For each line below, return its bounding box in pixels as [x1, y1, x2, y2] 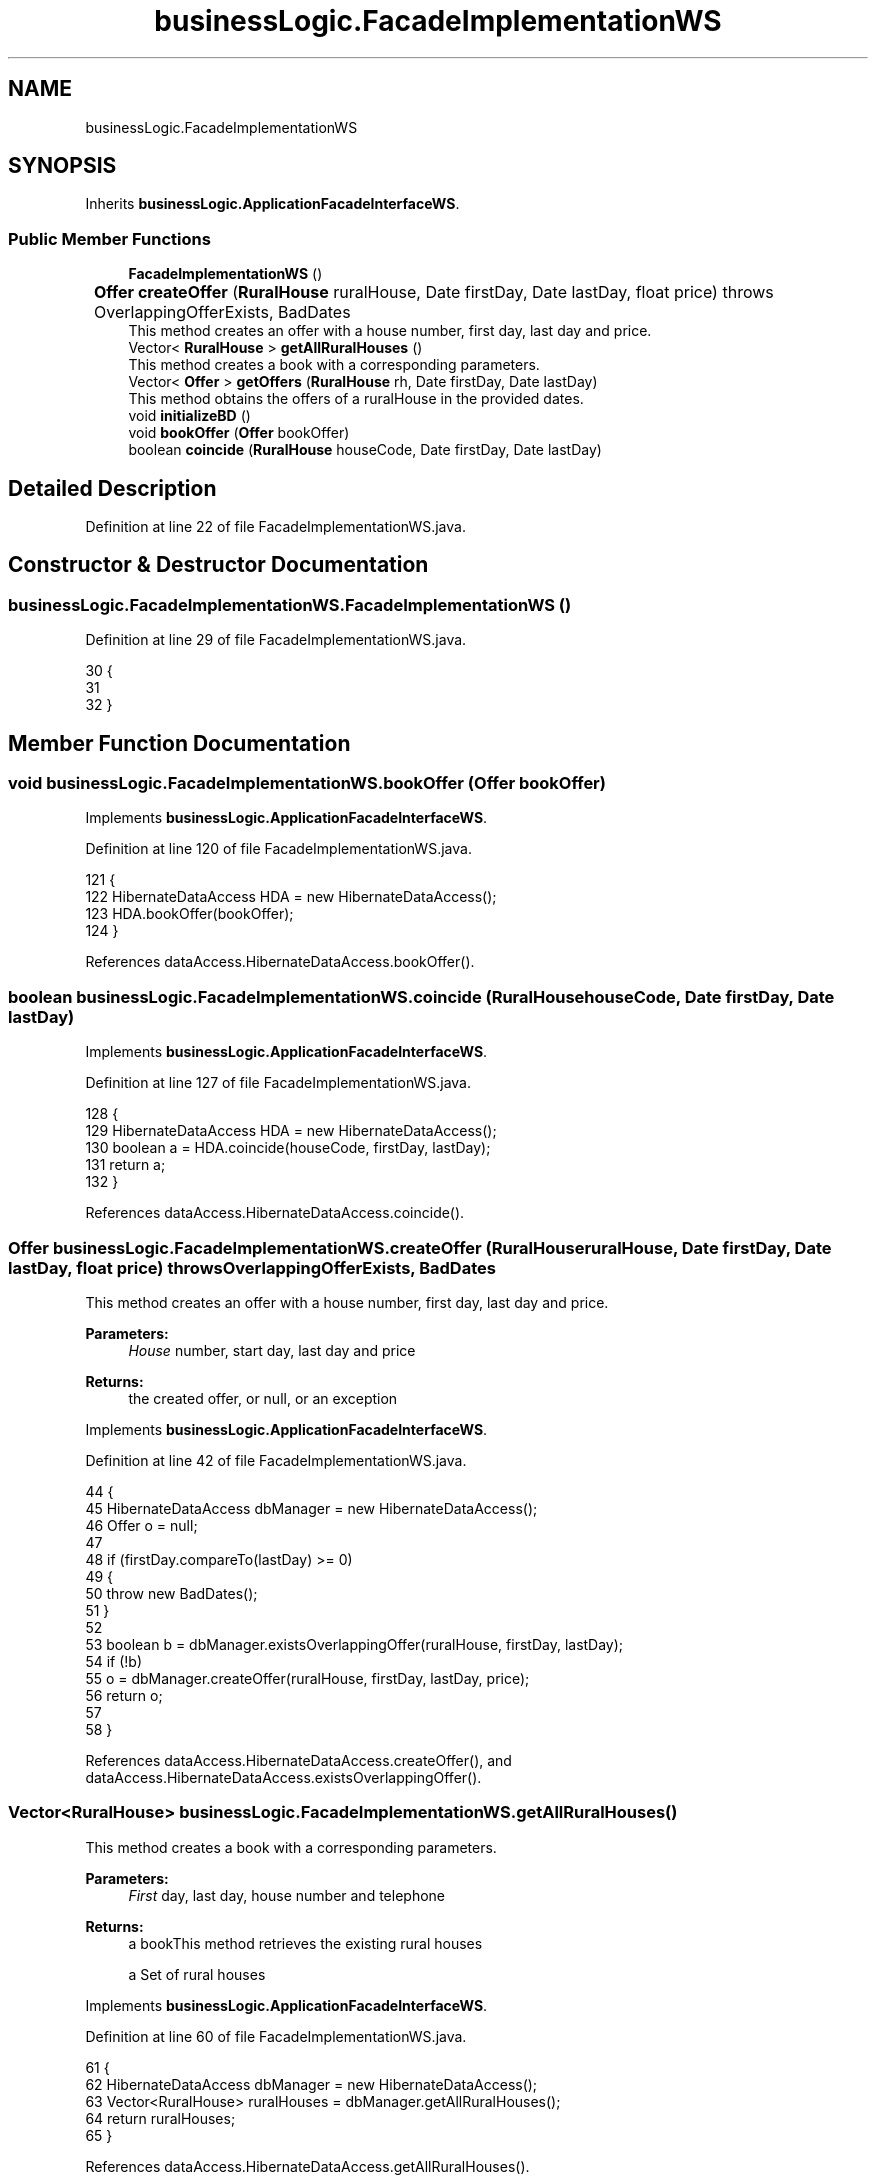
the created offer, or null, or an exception [128, 1389, 398, 1407]
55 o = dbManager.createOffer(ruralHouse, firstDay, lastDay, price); [85, 1669, 530, 1687]
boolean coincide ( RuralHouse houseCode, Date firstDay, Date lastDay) [128, 441, 602, 459]
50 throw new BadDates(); [85, 1584, 258, 1602]
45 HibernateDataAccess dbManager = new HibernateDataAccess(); [85, 1499, 538, 1517]
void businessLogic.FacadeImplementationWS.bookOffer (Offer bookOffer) [8, 773, 606, 794]
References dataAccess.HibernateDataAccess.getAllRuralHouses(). [85, 2157, 530, 2175]
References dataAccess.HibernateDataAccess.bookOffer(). [85, 953, 475, 971]
